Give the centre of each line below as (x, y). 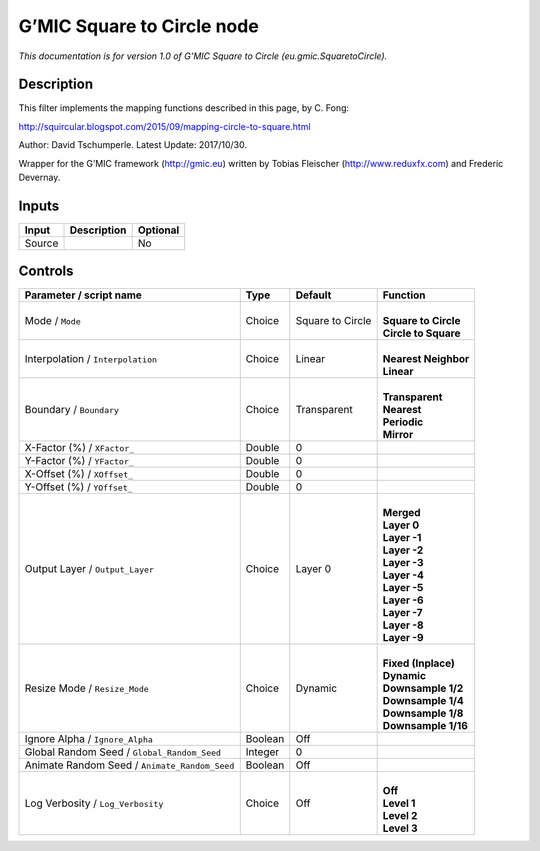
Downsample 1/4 (423, 701)
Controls (46, 271)
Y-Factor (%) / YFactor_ (79, 461)
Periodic (403, 422)
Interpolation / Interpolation (91, 359)
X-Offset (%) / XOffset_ (79, 474)
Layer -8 (403, 625)
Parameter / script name (83, 295)
